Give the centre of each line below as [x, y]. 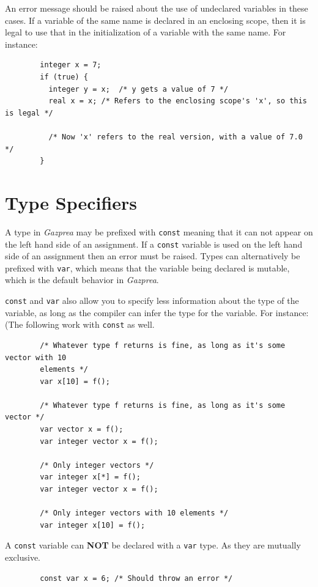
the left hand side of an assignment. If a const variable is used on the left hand [154, 244]
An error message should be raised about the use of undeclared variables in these [157, 8]
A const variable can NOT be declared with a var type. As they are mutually [153, 545]
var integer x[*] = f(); [90, 477]
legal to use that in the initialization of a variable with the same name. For [146, 32]
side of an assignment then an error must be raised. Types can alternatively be [153, 256]
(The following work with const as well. [80, 324]
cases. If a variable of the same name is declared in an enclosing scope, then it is [155, 20]
